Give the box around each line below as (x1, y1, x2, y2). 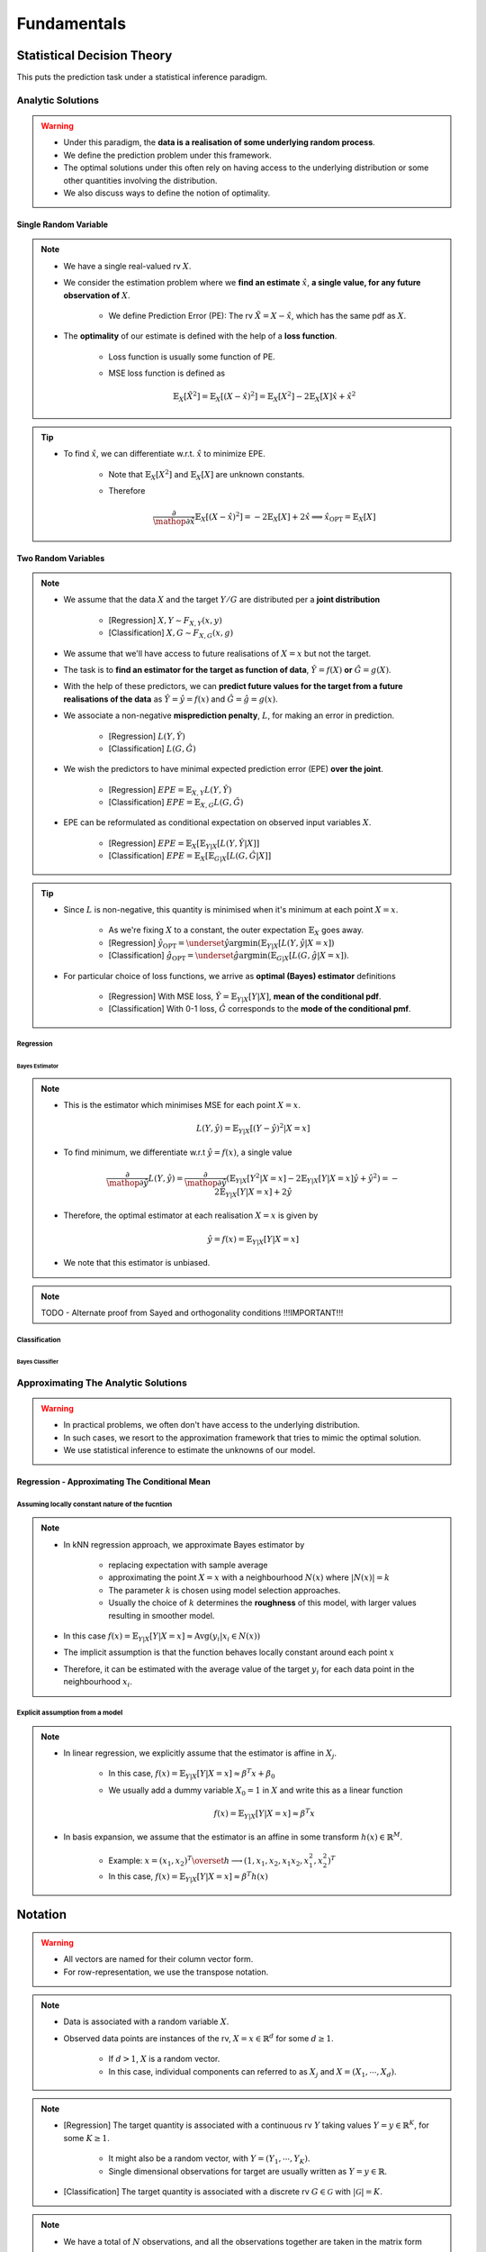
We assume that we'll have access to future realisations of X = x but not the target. (63, 648, 372, 658)
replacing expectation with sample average (108, 1559, 269, 1571)
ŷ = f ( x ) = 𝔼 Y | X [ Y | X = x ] (207, 1234, 300, 1247)
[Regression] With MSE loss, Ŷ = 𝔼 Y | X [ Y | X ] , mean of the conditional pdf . (108, 991, 382, 1003)
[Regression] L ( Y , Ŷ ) (108, 731, 186, 741)
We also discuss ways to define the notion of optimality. (63, 187, 270, 198)
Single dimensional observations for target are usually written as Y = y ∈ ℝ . (108, 2166, 387, 2176)
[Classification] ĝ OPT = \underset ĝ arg (108, 950, 253, 963)
